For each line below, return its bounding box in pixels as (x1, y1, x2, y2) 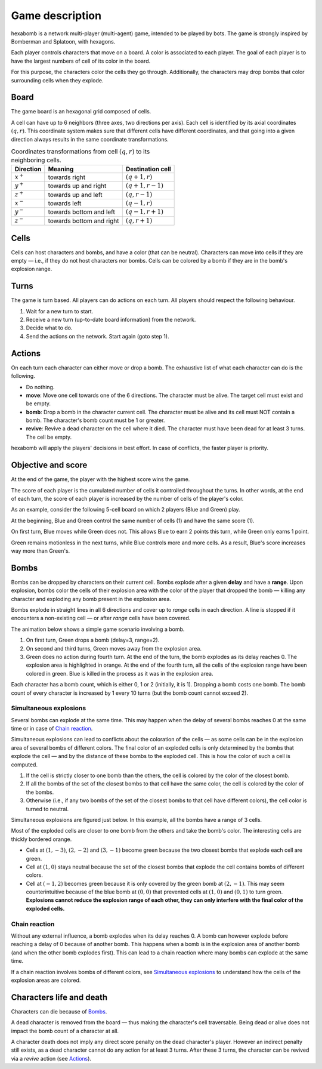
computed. (11, 761, 38, 768)
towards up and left (48, 190, 103, 199)
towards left (48, 199, 82, 208)
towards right (48, 173, 86, 181)
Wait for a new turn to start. (26, 307, 94, 315)
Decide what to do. (26, 324, 73, 331)
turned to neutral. (26, 805, 69, 812)
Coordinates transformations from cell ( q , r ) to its (11, 147, 150, 156)
